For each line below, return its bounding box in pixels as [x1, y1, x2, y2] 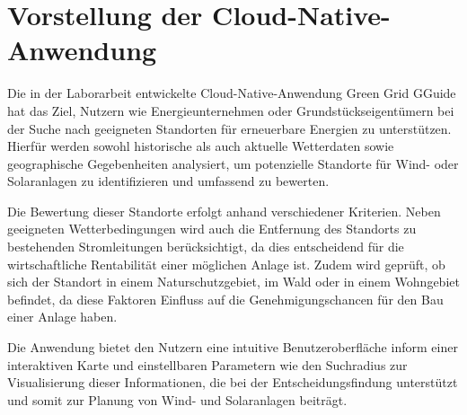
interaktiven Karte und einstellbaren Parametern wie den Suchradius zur [7, 355, 408, 374]
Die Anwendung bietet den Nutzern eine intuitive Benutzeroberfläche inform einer [7, 338, 458, 357]
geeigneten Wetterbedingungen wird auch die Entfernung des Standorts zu [7, 219, 417, 238]
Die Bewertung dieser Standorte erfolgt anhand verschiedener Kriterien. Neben [7, 201, 441, 220]
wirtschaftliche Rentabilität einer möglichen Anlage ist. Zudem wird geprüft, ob [7, 254, 445, 273]
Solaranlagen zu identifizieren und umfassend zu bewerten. [7, 172, 330, 190]
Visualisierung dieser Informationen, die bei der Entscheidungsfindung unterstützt [7, 373, 458, 392]
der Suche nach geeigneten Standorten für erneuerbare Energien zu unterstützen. [7, 119, 452, 137]
